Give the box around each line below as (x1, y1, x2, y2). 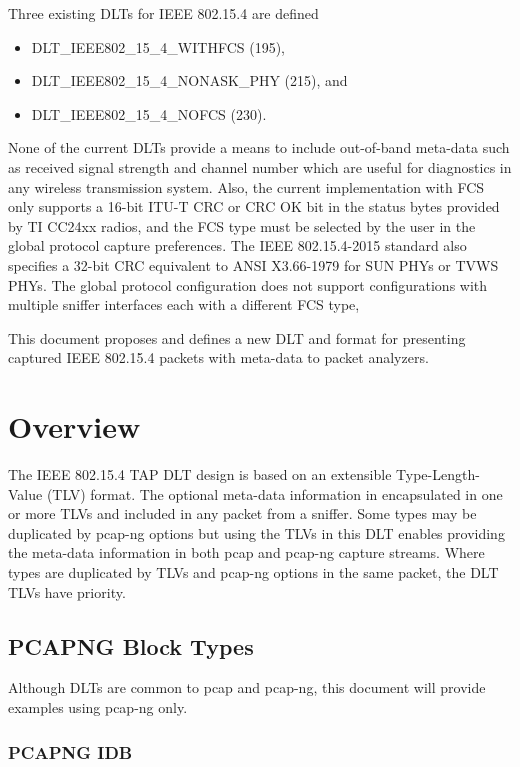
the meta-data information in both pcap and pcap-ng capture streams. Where (8, 542, 485, 563)
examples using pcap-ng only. (8, 696, 188, 717)
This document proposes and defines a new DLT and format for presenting (8, 327, 466, 348)
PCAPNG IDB (8, 739, 133, 764)
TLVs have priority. (8, 581, 126, 602)
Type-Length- (396, 464, 480, 485)
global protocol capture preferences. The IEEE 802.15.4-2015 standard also (8, 235, 467, 256)
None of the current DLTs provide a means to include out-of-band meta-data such (8, 137, 510, 158)
